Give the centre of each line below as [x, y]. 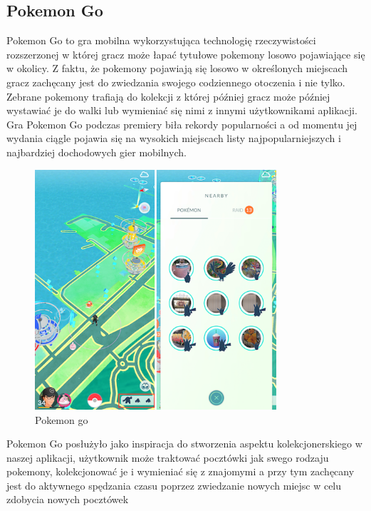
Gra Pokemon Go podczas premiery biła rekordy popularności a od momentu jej [182, 124]
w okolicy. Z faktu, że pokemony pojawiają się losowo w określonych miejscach [177, 68]
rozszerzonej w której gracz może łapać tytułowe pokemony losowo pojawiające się [186, 54]
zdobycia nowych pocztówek [68, 499]
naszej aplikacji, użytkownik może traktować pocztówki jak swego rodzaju [168, 457]
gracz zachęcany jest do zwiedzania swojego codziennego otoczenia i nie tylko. [176, 82]
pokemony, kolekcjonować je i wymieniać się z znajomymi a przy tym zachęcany [181, 471]
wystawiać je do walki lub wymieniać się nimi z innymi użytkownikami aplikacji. [182, 110]
